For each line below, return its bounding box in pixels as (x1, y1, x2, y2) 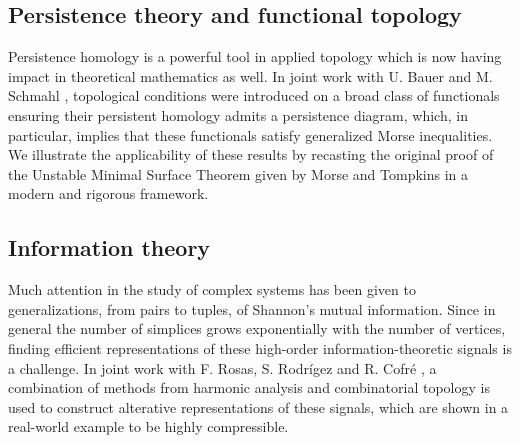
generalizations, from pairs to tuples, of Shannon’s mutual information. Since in (8, 298, 496, 319)
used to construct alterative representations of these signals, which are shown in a (8, 396, 509, 417)
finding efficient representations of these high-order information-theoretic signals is (8, 337, 512, 358)
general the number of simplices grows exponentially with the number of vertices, (8, 318, 506, 339)
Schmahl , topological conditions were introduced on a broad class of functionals (8, 85, 500, 106)
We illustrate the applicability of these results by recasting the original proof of (8, 144, 494, 165)
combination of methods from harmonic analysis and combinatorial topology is (8, 377, 490, 398)
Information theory (8, 232, 211, 263)
